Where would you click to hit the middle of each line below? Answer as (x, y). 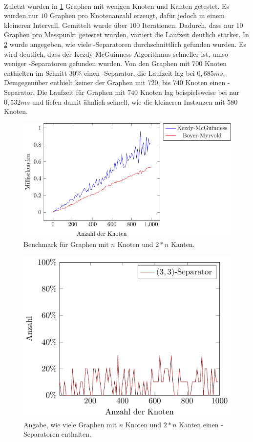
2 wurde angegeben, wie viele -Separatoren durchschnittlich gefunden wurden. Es (125, 44)
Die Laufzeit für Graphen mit (81, 92)
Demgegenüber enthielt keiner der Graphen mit (75, 82)
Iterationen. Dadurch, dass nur (188, 25)
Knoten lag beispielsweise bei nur (190, 92)
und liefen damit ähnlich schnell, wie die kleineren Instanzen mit (128, 101)
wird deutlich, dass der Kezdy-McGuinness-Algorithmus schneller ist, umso (116, 54)
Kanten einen (199, 424)
